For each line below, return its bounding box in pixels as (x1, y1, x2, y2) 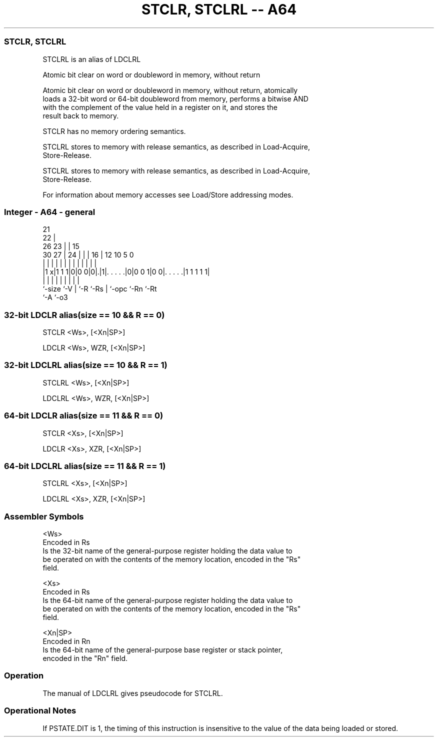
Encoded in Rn (42, 637, 90, 645)
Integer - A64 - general (4, 206, 95, 217)
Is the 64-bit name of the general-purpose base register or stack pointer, (42, 645, 283, 654)
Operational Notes (4, 705, 76, 716)
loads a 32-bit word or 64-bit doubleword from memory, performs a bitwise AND (42, 94, 308, 103)
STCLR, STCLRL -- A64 (141, 1, 297, 18)
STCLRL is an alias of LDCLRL (42, 54, 141, 63)
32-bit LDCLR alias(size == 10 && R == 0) (4, 309, 165, 320)
